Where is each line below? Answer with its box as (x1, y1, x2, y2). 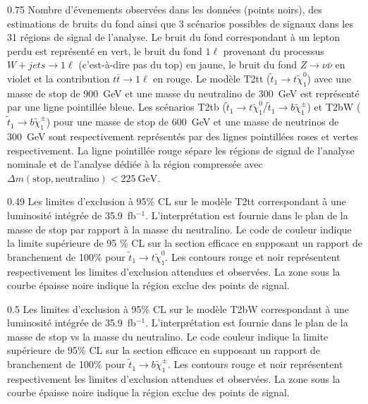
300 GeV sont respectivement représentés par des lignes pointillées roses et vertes (7, 128, 359, 143)
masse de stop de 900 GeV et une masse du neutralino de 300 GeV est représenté (7, 85, 360, 100)
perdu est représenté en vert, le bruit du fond (7, 43, 202, 58)
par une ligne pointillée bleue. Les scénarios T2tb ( (7, 99, 226, 114)
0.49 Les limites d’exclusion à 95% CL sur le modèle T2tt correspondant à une (7, 194, 346, 209)
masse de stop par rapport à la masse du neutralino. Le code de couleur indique (7, 221, 352, 236)
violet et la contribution (7, 71, 110, 85)
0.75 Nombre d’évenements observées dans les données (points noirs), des (7, 2, 322, 16)
